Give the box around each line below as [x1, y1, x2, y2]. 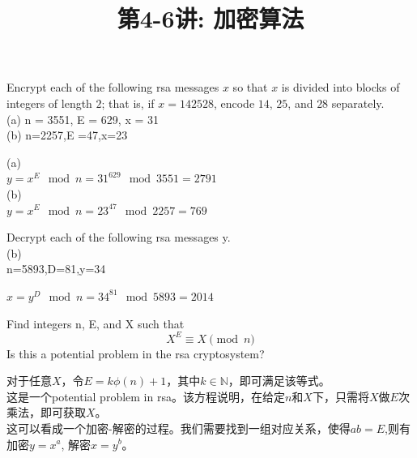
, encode [213, 94, 255, 111]
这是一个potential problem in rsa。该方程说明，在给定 [6, 387, 285, 404]
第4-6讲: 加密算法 [117, 2, 304, 35]
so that [232, 79, 268, 96]
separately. [331, 94, 385, 111]
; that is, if [101, 94, 155, 111]
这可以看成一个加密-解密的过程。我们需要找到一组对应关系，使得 [6, 419, 351, 436]
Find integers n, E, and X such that [6, 315, 185, 332]
